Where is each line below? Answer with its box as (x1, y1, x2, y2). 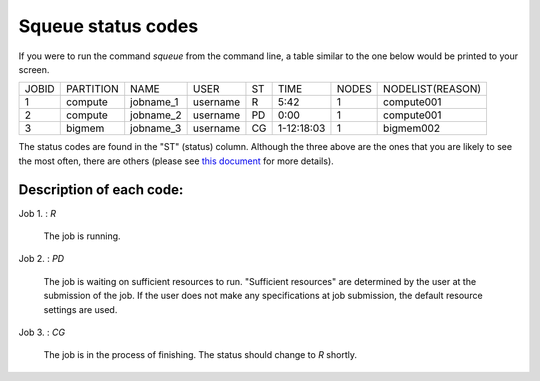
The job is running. (43, 230, 121, 242)
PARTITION (65, 82, 119, 96)
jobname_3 (130, 121, 182, 135)
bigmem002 (383, 121, 440, 135)
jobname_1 (130, 95, 179, 109)
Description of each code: (18, 181, 184, 198)
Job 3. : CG (18, 326, 65, 338)
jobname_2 (130, 108, 182, 122)
